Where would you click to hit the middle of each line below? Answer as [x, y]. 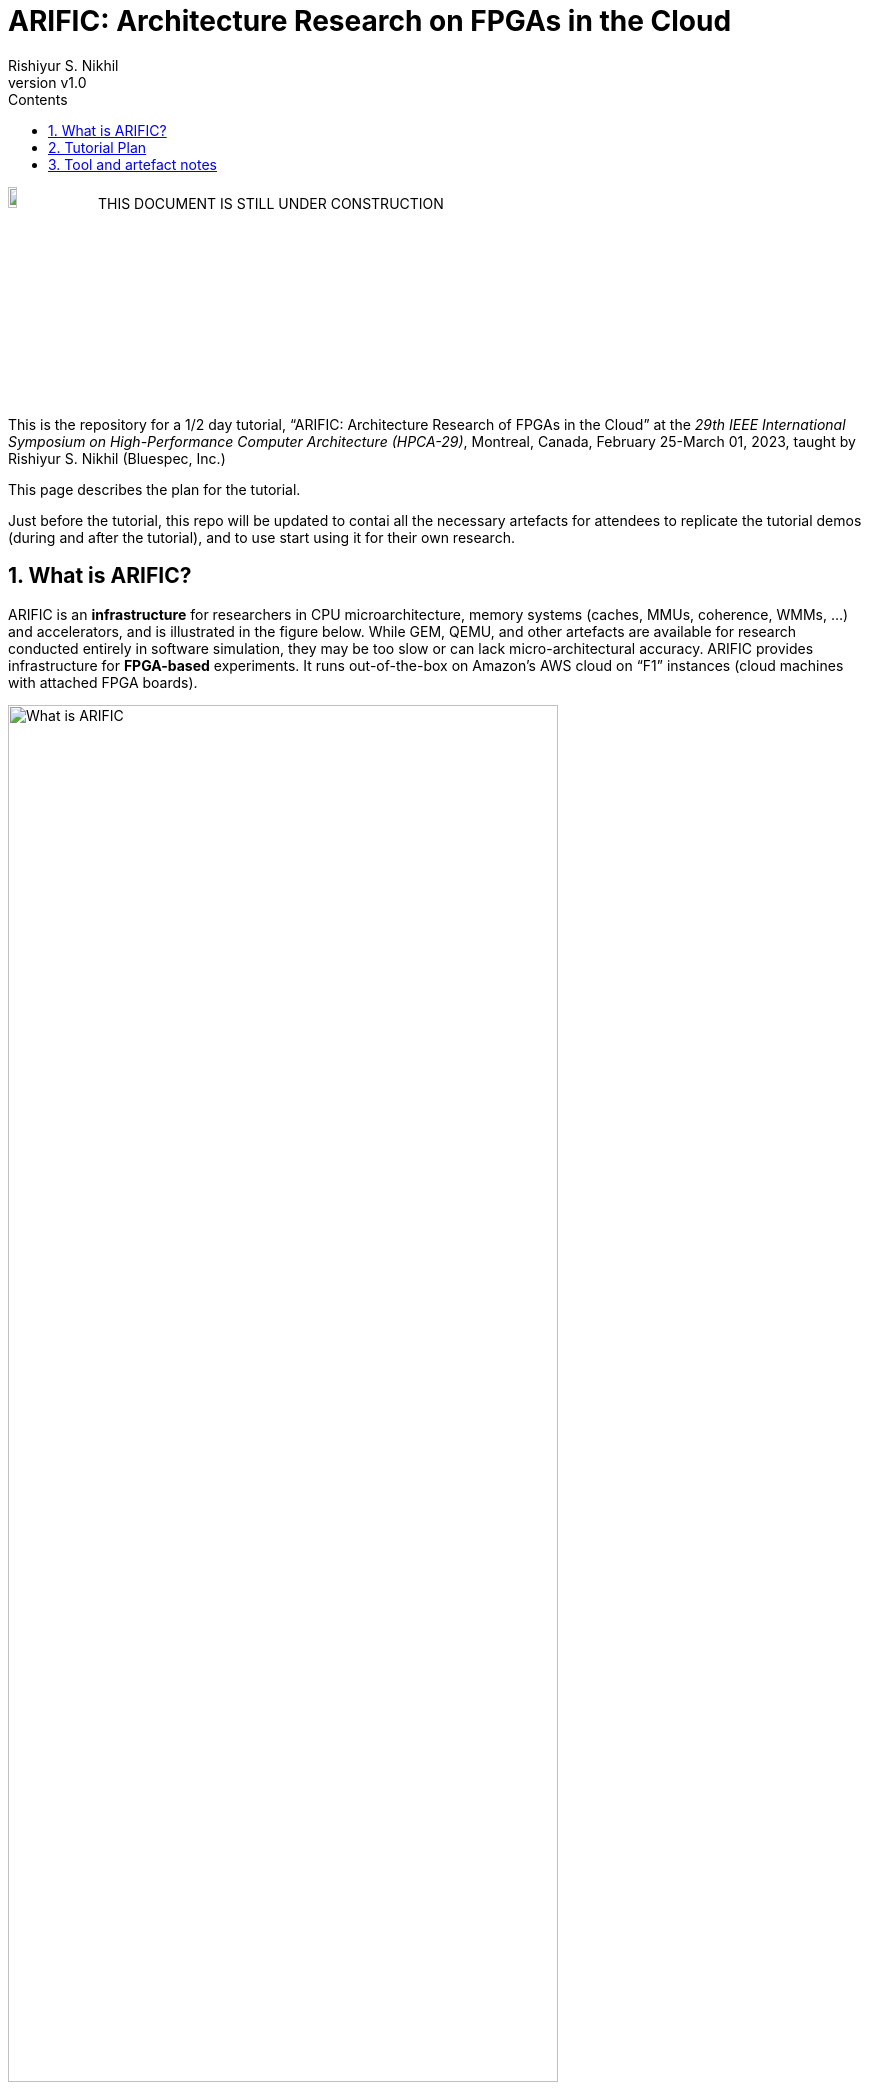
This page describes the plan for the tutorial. [154, 489]
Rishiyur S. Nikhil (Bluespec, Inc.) [117, 458]
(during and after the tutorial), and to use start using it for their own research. [261, 537]
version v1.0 [47, 82]
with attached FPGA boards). [103, 682]
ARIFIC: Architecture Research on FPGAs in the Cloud [370, 21]
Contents [38, 99]
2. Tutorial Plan [97, 147]
